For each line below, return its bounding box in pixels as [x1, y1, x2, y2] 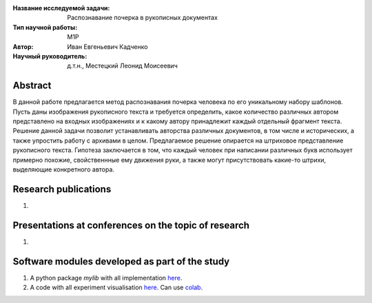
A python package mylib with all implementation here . [30, 273, 183, 282]
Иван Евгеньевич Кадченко [67, 42, 148, 51]
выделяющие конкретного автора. [12, 165, 115, 174]
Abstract [12, 80, 52, 92]
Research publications [12, 183, 112, 195]
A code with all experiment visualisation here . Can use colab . [30, 283, 203, 292]
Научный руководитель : [12, 52, 87, 60]
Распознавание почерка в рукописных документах [67, 14, 218, 22]
